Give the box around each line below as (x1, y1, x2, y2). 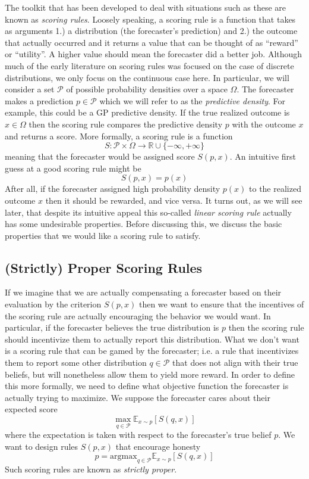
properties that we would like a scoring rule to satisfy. (5, 229, 201, 241)
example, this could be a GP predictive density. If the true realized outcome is (5, 106, 290, 119)
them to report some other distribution (5, 356, 147, 369)
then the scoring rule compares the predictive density (29, 117, 223, 130)
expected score (5, 403, 58, 415)
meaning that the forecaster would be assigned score (5, 150, 195, 163)
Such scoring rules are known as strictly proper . (5, 463, 177, 475)
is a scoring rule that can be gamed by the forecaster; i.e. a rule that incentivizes (5, 344, 299, 357)
